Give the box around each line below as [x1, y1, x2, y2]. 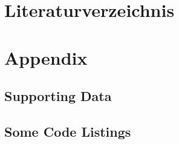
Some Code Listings [4, 122, 131, 140]
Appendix [4, 45, 88, 70]
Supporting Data [4, 87, 112, 105]
